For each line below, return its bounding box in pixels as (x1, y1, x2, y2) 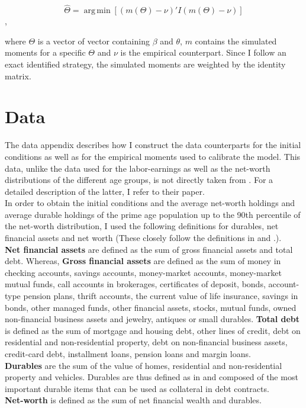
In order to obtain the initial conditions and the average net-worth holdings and (5, 197, 295, 209)
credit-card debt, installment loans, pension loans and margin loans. (5, 348, 251, 359)
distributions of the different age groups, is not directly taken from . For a (5, 174, 273, 186)
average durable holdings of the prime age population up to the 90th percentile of (5, 208, 301, 220)
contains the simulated (195, 34, 277, 47)
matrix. (5, 69, 31, 82)
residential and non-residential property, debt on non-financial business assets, (5, 336, 288, 348)
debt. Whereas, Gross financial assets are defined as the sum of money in (5, 255, 281, 267)
